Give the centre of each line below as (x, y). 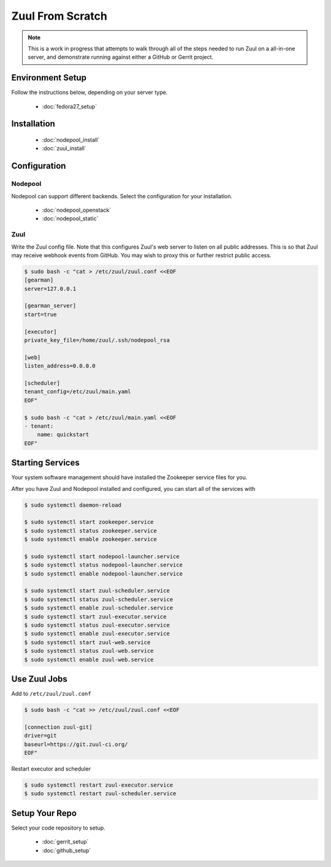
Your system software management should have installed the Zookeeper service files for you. (129, 477)
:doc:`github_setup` (67, 850)
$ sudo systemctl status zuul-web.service (89, 651)
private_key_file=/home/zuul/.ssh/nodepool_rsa (97, 340)
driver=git (40, 736)
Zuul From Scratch (59, 16)
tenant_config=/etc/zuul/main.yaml (78, 392)
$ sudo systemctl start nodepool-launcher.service (102, 556)
